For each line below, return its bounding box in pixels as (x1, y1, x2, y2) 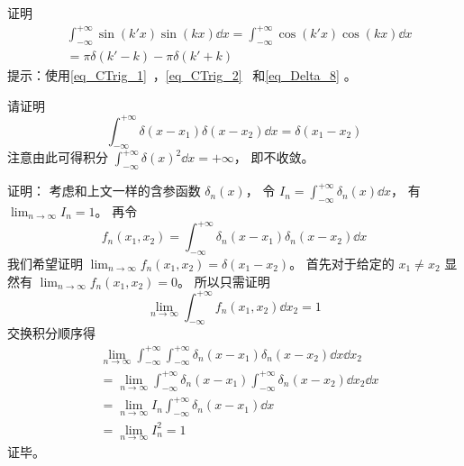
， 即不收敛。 (233, 148, 314, 167)
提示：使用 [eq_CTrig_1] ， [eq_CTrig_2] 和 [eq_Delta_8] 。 (7, 65, 357, 84)
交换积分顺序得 (7, 324, 96, 343)
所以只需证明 (194, 271, 270, 290)
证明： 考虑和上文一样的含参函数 (7, 181, 201, 200)
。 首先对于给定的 (289, 253, 395, 272)
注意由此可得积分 (7, 148, 108, 167)
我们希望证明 (7, 253, 83, 272)
